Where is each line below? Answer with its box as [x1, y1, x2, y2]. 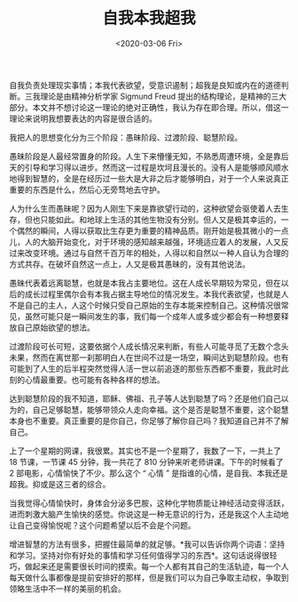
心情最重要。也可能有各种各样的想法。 [24, 374, 165, 385]
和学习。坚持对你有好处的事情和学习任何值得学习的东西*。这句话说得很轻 [9, 550, 278, 560]
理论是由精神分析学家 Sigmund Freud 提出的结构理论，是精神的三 [39, 91, 279, 101]
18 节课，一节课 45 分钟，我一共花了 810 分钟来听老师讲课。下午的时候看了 [9, 456, 284, 467]
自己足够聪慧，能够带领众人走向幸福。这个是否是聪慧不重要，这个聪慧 [32, 404, 289, 414]
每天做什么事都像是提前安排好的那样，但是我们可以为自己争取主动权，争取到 [9, 572, 289, 582]
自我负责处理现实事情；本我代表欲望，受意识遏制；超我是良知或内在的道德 [9, 79, 281, 90]
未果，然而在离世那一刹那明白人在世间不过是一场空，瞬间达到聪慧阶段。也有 [9, 352, 289, 363]
